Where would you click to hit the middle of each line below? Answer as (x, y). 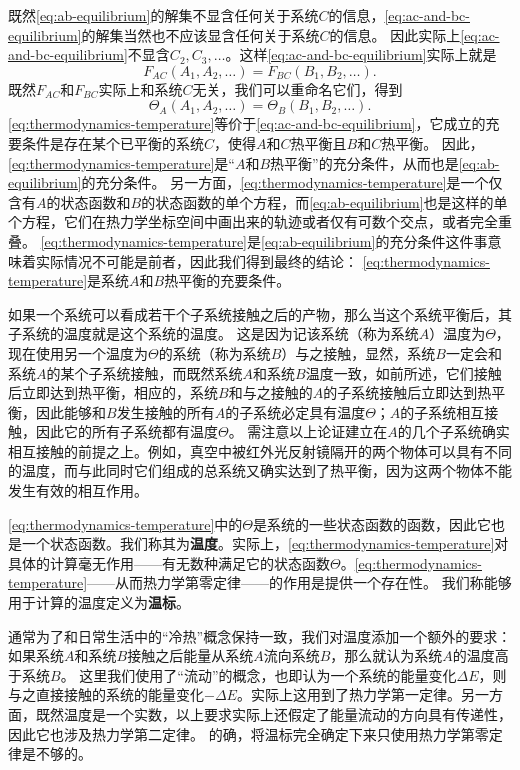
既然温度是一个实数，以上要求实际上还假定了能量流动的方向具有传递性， (273, 714)
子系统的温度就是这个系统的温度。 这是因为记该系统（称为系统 (213, 333)
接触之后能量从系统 (190, 655)
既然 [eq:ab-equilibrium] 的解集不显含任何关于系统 (163, 15)
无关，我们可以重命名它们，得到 (297, 88)
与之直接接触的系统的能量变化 (106, 694)
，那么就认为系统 (386, 655)
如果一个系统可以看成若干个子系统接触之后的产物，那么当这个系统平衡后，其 (260, 313)
